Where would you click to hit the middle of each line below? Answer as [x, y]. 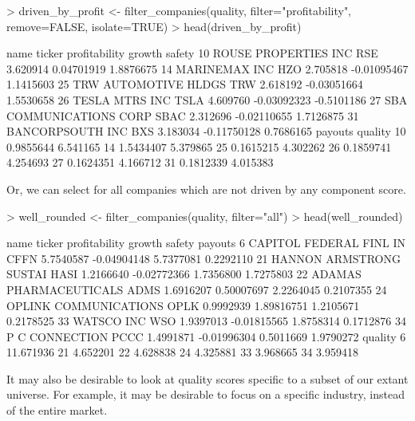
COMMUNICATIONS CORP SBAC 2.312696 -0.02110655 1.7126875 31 [183, 115]
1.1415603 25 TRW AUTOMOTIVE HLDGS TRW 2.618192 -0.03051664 [185, 84]
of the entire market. [57, 410]
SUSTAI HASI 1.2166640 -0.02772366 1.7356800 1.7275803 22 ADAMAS [184, 274]
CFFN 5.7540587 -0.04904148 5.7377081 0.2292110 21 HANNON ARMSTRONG [204, 258]
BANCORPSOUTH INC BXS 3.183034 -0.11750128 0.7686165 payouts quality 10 [206, 131]
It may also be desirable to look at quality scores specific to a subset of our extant [207, 378]
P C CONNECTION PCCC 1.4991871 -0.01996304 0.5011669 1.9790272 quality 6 [206, 336]
